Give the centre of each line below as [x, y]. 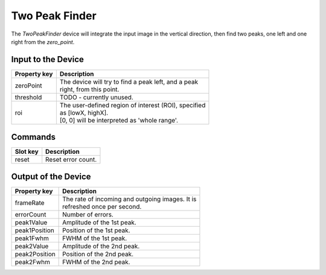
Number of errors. [88, 214]
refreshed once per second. [102, 206]
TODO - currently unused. [97, 97]
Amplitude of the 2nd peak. [101, 246]
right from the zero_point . [43, 42]
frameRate [30, 203]
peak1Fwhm [32, 238]
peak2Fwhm [33, 262]
